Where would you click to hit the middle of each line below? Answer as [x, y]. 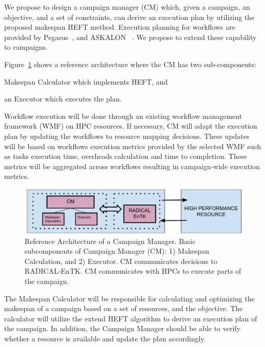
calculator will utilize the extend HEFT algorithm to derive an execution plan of [131, 318]
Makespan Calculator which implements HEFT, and [86, 81]
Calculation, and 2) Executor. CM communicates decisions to [121, 261]
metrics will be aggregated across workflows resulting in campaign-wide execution [132, 166]
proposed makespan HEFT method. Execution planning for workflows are [120, 27]
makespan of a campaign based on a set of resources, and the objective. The [124, 308]
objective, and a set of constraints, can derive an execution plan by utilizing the [129, 17]
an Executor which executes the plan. [63, 99]
